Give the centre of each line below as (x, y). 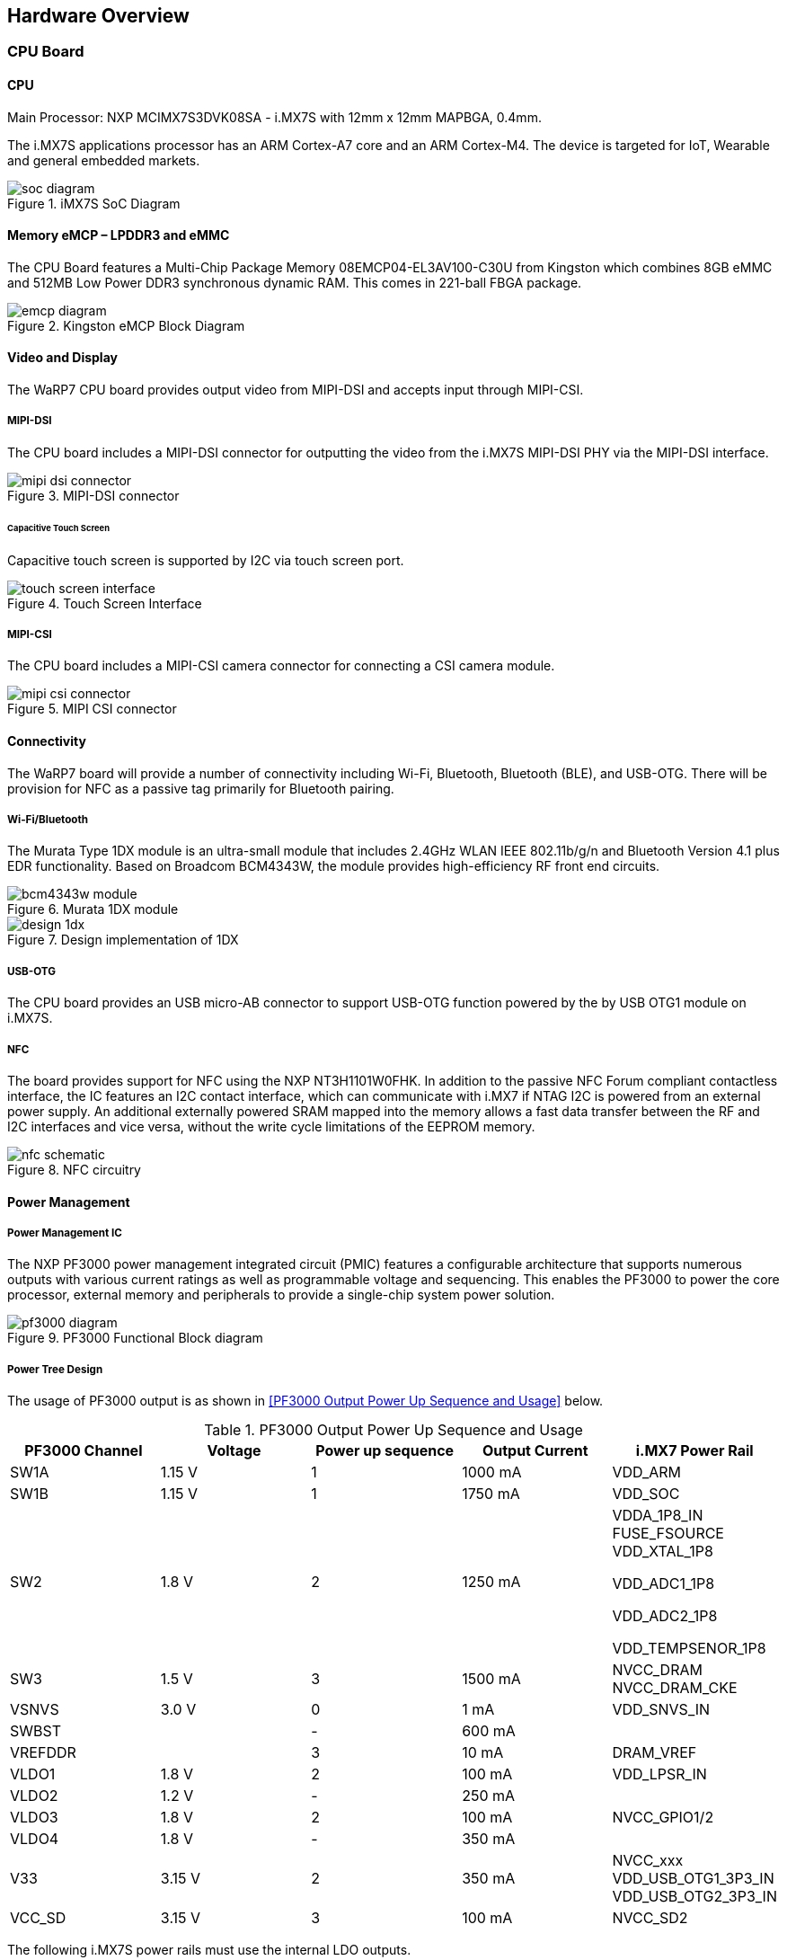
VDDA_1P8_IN (658, 1516)
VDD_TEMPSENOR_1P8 (689, 1649)
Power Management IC (65, 1233)
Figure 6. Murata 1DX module (93, 909)
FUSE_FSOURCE (668, 1534)
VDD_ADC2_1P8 (665, 1616)
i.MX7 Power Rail (694, 1451)
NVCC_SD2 (650, 1918)
